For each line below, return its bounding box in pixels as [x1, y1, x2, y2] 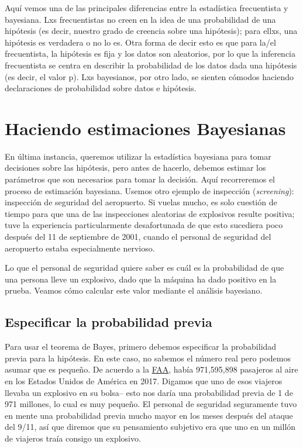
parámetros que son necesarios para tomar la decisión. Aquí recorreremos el [5, 173, 275, 185]
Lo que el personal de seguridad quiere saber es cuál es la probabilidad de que [5, 261, 284, 274]
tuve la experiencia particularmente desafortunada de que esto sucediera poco [5, 219, 283, 231]
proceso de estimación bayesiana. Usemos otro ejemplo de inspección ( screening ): [5, 184, 294, 197]
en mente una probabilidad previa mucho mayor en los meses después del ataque [5, 409, 293, 421]
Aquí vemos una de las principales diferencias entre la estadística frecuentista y [5, 2, 288, 13]
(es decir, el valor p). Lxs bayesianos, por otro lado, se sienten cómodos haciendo [5, 70, 294, 82]
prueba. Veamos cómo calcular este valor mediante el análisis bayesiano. [5, 284, 263, 297]
